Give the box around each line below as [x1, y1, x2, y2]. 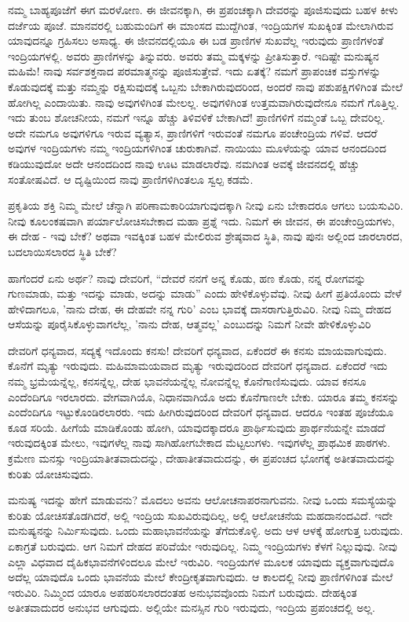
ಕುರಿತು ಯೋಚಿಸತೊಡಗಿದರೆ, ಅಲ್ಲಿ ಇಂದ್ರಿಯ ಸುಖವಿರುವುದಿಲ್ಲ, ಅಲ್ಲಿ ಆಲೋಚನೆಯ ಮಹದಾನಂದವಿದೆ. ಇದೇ [8, 507, 393, 523]
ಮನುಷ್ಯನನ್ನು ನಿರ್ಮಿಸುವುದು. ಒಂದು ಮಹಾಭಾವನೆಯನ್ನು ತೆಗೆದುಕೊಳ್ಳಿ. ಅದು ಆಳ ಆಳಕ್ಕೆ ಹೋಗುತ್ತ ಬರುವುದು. [8, 522, 404, 539]
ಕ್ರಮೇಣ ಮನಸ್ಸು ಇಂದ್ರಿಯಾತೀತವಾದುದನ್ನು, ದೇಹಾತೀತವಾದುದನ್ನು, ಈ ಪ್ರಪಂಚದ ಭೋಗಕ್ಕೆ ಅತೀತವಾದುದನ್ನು [8, 450, 396, 466]
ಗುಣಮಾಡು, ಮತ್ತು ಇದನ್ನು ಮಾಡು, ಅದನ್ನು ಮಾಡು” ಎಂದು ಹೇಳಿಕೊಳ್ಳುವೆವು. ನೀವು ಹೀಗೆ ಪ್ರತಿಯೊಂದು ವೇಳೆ [8, 285, 402, 302]
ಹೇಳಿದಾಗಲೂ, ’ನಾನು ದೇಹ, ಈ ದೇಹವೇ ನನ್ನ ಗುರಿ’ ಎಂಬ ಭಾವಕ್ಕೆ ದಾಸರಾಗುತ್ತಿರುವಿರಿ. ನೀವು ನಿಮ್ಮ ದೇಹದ [8, 300, 392, 316]
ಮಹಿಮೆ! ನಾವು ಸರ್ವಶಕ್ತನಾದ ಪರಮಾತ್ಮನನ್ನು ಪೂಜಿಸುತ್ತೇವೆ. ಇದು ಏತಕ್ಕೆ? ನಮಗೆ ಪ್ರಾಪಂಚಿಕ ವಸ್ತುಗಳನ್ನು [8, 63, 382, 79]
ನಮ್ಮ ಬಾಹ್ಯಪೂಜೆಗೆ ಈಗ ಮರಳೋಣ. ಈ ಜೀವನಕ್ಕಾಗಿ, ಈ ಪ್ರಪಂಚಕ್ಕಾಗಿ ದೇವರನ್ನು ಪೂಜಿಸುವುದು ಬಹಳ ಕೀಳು [8, 2, 399, 17]
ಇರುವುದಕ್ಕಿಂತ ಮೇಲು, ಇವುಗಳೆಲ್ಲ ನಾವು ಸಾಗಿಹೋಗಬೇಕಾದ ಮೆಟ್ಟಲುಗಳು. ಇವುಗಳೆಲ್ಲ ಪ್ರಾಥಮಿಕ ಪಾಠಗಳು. [8, 434, 391, 451]
